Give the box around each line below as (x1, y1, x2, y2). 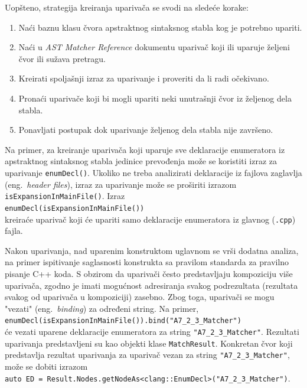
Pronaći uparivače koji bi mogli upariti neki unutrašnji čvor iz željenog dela (18, 92, 292, 104)
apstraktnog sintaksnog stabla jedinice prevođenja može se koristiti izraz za (5, 155, 277, 167)
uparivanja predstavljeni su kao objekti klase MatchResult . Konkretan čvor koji (5, 337, 293, 349)
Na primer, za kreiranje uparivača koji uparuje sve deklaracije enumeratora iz (5, 143, 285, 155)
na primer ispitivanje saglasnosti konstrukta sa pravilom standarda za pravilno (5, 256, 289, 268)
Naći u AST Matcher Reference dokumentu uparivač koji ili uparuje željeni (18, 41, 290, 53)
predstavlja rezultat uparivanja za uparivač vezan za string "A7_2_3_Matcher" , (5, 348, 290, 361)
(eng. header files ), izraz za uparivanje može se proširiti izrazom (5, 178, 237, 190)
